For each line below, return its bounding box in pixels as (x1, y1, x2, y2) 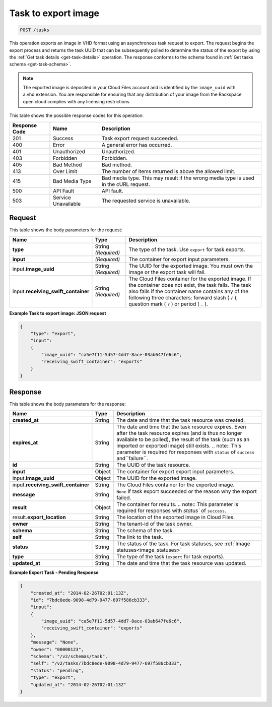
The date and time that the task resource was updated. (116, 560, 247, 567)
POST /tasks (20, 27, 50, 33)
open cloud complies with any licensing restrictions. (23, 98, 131, 104)
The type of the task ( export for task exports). (116, 553, 225, 560)
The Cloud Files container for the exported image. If (128, 275, 251, 282)
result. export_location (12, 514, 66, 521)
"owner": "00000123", (30, 647, 84, 652)
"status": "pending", (30, 668, 84, 673)
